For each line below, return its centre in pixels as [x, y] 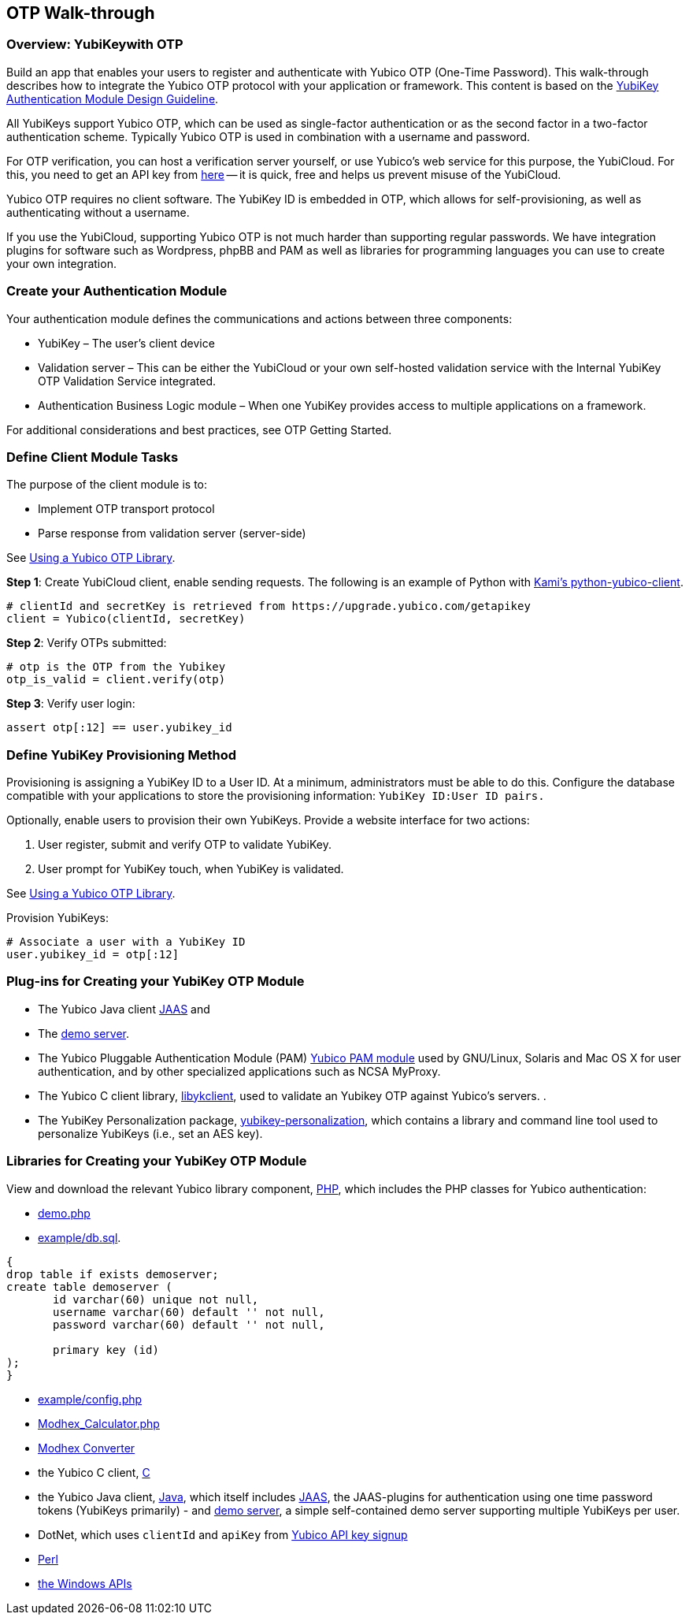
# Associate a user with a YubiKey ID [126, 942]
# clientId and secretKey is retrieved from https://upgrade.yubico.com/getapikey [269, 606]
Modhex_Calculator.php [99, 1423]
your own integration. [61, 263]
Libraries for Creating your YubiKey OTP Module [157, 1161]
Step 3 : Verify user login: [71, 704]
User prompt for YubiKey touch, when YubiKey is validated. [191, 869]
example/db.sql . [80, 1237]
